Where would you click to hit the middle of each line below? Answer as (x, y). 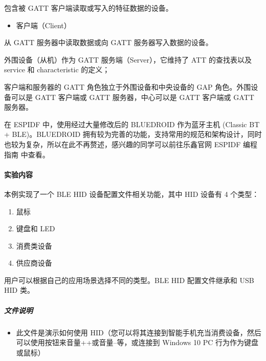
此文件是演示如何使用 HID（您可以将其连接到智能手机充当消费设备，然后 (139, 332)
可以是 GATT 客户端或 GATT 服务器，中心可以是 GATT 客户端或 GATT (132, 97)
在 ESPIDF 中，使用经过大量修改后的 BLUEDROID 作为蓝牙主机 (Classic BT (132, 124)
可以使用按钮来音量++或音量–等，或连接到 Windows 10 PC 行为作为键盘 (137, 342)
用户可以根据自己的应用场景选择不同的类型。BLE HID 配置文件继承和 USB (129, 280)
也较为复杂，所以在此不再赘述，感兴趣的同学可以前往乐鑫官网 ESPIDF (123, 144)
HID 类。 (19, 290)
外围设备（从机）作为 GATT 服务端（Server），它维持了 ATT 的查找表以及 (128, 59)
